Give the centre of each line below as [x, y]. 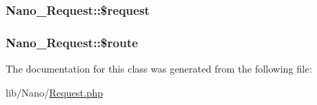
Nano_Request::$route [72, 42]
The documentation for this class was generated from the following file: [159, 69]
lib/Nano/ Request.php [54, 92]
